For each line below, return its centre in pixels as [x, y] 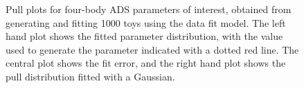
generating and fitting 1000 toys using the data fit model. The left [146, 22]
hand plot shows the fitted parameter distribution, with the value [144, 36]
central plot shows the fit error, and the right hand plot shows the [146, 63]
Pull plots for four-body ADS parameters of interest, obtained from [149, 9]
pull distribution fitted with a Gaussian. [90, 76]
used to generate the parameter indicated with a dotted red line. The [152, 49]
